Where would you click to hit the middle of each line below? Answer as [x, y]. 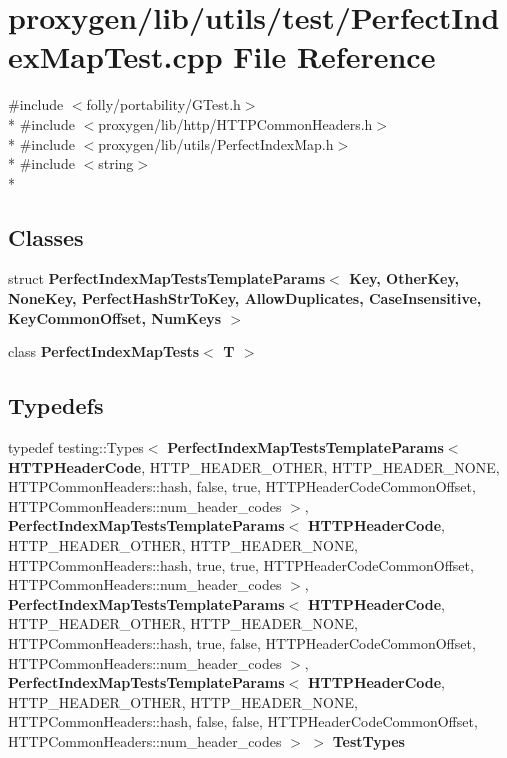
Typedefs [56, 405]
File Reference [334, 56]
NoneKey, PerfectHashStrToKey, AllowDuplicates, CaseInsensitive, [245, 298]
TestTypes [368, 740]
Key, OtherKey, [404, 278]
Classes [46, 236]
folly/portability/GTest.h [163, 104]
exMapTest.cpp [115, 56]
